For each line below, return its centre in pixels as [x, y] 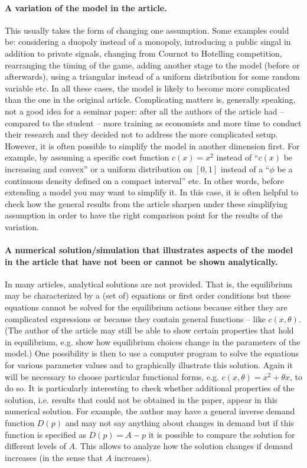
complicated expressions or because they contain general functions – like [135, 318]
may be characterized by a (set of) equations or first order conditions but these [148, 295]
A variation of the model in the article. [86, 7]
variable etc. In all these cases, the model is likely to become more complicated [147, 88]
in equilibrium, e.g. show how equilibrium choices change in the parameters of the [153, 341]
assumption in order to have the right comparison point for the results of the [144, 215]
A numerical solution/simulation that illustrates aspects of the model [149, 250]
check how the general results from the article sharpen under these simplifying [146, 203]
